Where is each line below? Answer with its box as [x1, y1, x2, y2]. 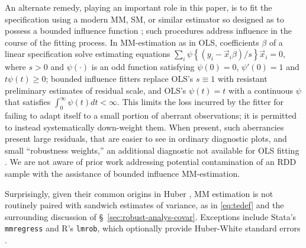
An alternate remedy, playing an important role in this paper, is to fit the [5, 1, 272, 13]
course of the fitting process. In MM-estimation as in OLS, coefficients [5, 36, 259, 48]
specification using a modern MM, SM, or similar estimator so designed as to [5, 12, 284, 25]
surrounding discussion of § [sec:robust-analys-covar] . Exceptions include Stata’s [5, 210, 297, 222]
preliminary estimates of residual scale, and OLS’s [5, 84, 186, 96]
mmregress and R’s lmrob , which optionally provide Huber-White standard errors [5, 222, 301, 234]
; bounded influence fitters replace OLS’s [46, 72, 194, 84]
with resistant [217, 72, 268, 84]
